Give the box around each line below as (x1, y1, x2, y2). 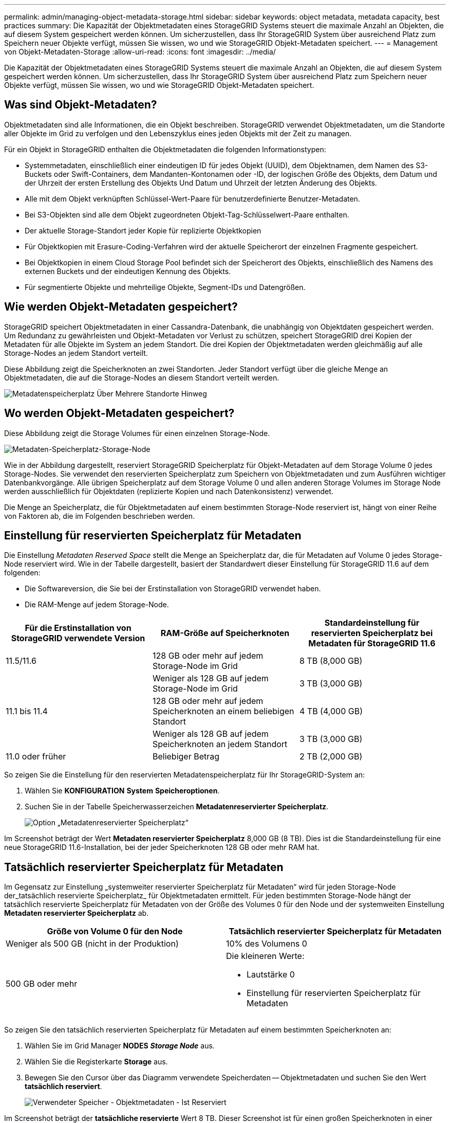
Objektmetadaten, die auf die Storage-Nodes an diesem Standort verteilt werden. (4, 373, 279, 382)
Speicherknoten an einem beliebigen (152, 706, 294, 717)
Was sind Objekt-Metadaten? (4, 98, 157, 112)
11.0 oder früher (6, 751, 66, 762)
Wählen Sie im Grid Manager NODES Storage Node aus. (25, 1041, 215, 1050)
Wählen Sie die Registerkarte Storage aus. (25, 1057, 168, 1066)
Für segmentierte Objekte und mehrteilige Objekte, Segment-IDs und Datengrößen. (25, 282, 306, 292)
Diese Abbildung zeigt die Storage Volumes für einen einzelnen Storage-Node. (4, 428, 270, 438)
